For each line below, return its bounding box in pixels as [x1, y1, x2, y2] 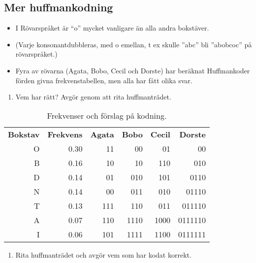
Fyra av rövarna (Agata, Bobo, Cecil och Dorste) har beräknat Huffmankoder [15, 65, 250, 75]
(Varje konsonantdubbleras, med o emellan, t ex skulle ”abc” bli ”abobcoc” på [15, 39, 252, 49]
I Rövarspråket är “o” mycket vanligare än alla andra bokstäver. [15, 23, 209, 33]
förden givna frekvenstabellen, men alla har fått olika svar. [15, 75, 192, 85]
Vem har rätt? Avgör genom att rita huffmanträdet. [15, 92, 171, 102]
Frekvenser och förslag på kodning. [47, 109, 167, 121]
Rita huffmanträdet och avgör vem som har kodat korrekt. [15, 249, 192, 260]
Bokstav [8, 128, 40, 140]
